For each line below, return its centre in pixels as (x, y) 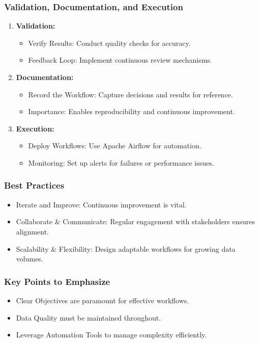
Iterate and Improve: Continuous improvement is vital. (101, 204)
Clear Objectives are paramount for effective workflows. (103, 300)
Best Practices (34, 185)
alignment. (32, 231)
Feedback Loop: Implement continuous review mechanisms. (120, 60)
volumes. (30, 259)
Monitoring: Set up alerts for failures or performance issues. (121, 162)
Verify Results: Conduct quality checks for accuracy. (109, 43)
